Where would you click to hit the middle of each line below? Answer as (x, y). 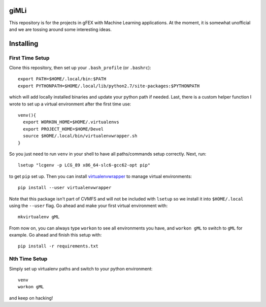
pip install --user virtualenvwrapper (65, 188)
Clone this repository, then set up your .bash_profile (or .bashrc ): (80, 68)
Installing (24, 44)
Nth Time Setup (28, 259)
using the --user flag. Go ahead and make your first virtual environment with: (88, 205)
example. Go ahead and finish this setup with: (55, 235)
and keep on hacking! (31, 298)
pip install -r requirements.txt (58, 246)
